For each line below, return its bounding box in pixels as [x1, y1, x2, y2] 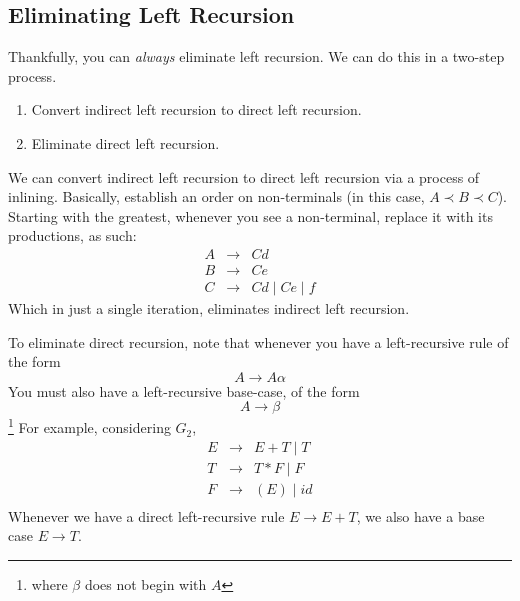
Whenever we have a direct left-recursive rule [8, 505, 285, 526]
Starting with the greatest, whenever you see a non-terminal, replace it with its [8, 205, 493, 226]
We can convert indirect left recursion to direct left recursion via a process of [8, 166, 480, 187]
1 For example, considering [8, 414, 171, 438]
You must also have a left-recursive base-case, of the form [8, 380, 360, 401]
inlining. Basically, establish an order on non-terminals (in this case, [8, 186, 425, 207]
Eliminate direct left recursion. [31, 132, 220, 153]
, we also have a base [356, 505, 485, 526]
